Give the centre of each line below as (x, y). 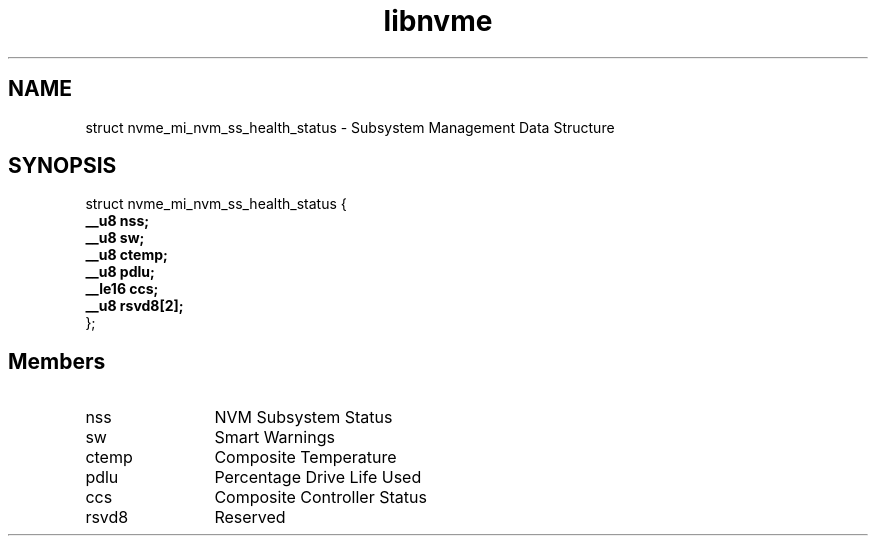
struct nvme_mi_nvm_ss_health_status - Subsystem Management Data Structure (350, 127)
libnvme (438, 21)
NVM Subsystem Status (303, 417)
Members (57, 361)
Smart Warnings (274, 437)
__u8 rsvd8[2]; (134, 306)
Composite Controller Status (320, 497)
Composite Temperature (305, 457)
